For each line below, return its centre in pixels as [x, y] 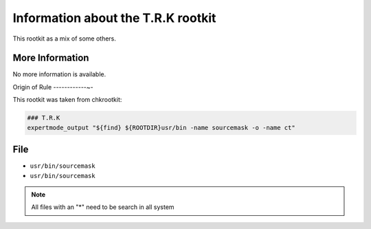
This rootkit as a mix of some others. [65, 39]
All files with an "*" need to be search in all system [103, 207]
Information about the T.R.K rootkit [114, 18]
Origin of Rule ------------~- [53, 87]
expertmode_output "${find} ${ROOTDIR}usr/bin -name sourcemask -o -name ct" [161, 128]
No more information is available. [59, 74]
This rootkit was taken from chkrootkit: [67, 100]
